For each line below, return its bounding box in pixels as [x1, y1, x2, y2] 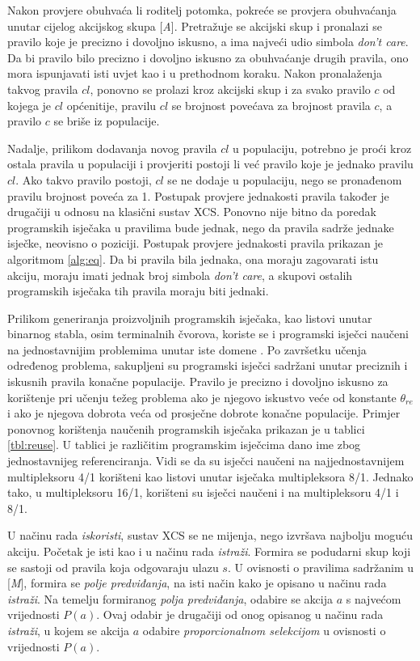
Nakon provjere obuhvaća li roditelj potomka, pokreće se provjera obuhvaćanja [7, 2, 397, 18]
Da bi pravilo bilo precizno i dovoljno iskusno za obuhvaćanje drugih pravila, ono [7, 49, 409, 66]
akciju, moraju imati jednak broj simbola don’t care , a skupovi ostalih [7, 266, 353, 283]
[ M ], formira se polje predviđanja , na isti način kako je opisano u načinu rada [7, 574, 387, 591]
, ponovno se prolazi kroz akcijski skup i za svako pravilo [90, 80, 371, 97]
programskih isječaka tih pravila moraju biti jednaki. [7, 282, 269, 299]
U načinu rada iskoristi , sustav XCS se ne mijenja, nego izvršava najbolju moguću [7, 527, 413, 544]
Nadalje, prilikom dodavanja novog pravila [7, 139, 217, 156]
